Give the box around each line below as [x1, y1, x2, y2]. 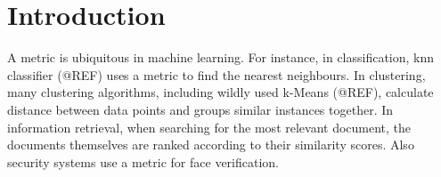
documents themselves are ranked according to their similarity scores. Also [7, 135, 414, 154]
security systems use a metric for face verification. [7, 152, 279, 171]
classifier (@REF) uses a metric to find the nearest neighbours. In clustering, [7, 65, 426, 84]
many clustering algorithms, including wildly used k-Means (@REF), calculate [7, 83, 434, 101]
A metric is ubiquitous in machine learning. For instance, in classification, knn [7, 48, 435, 67]
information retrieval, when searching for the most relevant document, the [7, 117, 412, 136]
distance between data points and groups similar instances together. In [7, 100, 394, 118]
